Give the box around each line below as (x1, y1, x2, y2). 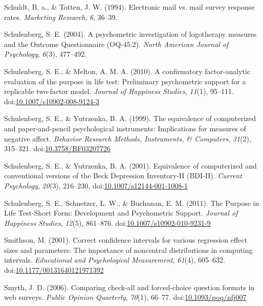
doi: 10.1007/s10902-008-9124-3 (4, 96, 99, 106)
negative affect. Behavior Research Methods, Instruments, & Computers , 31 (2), (4, 133, 251, 144)
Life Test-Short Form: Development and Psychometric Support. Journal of (4, 207, 238, 218)
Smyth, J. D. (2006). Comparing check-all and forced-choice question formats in (4, 281, 255, 292)
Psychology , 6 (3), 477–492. (4, 49, 87, 59)
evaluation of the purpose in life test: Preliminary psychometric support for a (4, 76, 246, 86)
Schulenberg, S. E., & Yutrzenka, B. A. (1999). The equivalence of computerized (4, 113, 256, 124)
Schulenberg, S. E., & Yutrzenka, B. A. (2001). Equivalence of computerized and (4, 160, 257, 171)
